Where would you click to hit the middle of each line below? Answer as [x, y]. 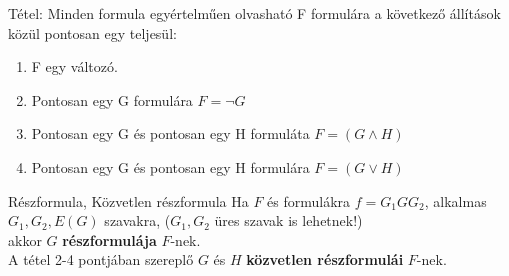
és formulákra [309, 200]
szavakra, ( [137, 220]
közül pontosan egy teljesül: [92, 32]
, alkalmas [455, 200]
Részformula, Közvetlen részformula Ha [128, 200]
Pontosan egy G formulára [112, 99]
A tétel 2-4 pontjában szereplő [101, 259]
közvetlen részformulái [325, 259]
